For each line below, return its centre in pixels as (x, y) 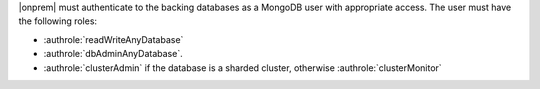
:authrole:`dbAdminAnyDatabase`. (113, 54)
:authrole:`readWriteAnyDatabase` (113, 39)
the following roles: (58, 21)
